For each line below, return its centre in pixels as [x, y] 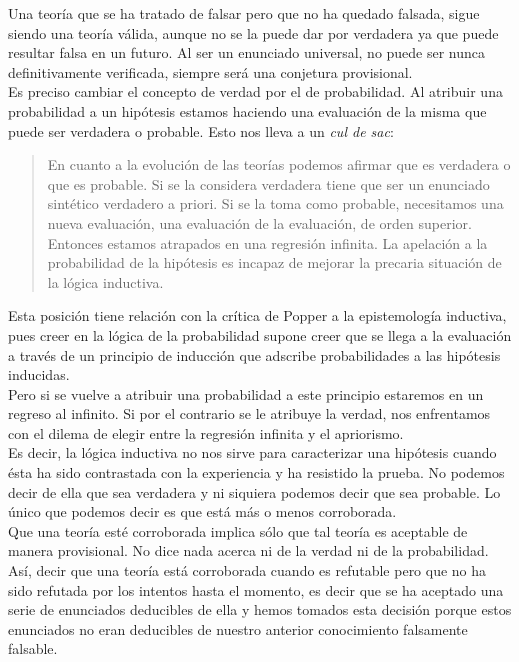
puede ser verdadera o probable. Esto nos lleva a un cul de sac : [201, 130]
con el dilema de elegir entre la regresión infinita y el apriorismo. [206, 432]
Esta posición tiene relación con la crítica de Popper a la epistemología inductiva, [257, 315]
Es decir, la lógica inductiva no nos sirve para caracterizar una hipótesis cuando [252, 452]
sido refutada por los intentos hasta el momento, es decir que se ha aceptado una [256, 589]
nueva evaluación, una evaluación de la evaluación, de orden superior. [259, 222]
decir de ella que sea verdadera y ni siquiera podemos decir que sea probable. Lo [254, 491]
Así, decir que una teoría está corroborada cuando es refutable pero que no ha [247, 570]
